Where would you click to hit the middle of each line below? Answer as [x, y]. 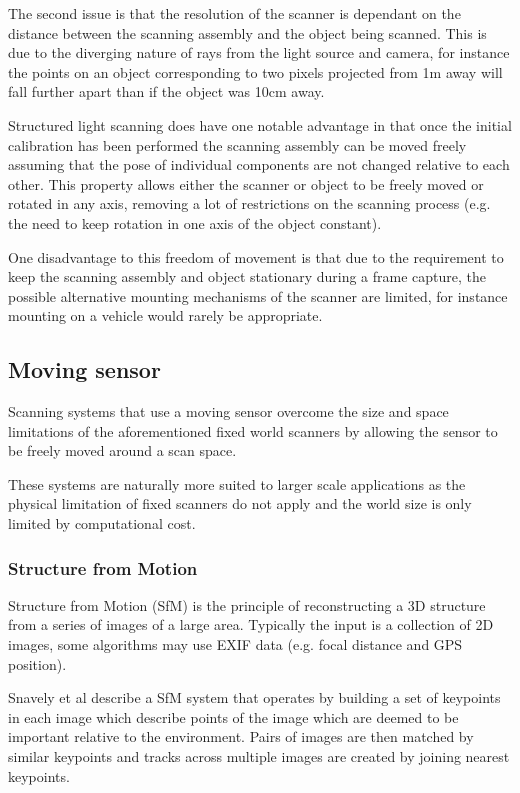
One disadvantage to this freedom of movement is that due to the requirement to [256, 256]
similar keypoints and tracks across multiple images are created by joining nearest [259, 756]
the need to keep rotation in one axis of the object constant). [195, 222]
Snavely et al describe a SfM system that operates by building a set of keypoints [254, 697]
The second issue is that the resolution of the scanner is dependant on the [234, 13]
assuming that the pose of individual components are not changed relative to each [259, 164]
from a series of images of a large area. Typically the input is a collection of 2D [251, 624]
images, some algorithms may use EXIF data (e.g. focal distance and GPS [235, 644]
